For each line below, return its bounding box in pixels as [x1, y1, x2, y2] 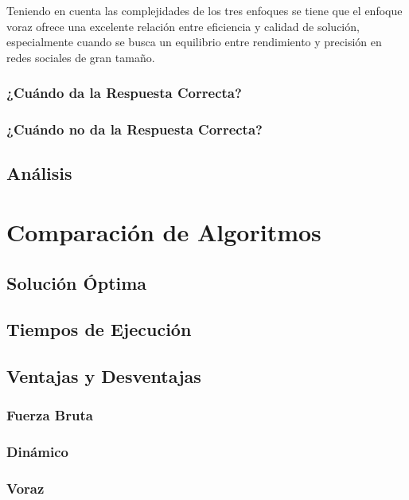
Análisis [6, 161, 72, 186]
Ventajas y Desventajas [6, 364, 201, 389]
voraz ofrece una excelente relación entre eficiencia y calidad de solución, [6, 18, 360, 34]
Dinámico [6, 442, 68, 462]
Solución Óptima [6, 270, 147, 295]
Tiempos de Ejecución [6, 317, 192, 342]
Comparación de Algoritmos [6, 216, 321, 248]
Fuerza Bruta [6, 405, 93, 425]
